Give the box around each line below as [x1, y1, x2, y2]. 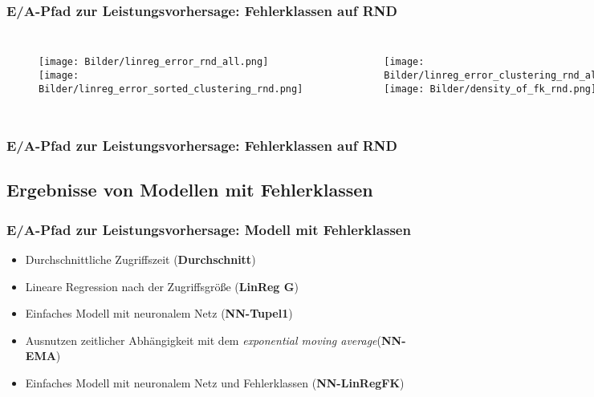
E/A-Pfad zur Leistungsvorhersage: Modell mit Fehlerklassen [6, 219, 411, 239]
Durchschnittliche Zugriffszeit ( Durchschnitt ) [25, 251, 256, 268]
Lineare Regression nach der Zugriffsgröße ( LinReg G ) [25, 277, 299, 294]
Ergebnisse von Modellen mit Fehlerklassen [6, 177, 373, 202]
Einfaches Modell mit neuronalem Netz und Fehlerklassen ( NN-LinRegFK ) [25, 375, 405, 391]
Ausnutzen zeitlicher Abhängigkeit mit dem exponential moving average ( [25, 331, 381, 348]
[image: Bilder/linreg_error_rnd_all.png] [39, 56, 269, 68]
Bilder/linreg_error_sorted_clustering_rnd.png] [39, 83, 303, 95]
